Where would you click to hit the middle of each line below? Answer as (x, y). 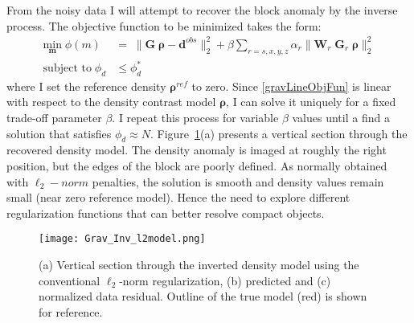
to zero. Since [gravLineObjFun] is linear (291, 86)
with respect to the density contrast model (111, 102)
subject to (67, 69)
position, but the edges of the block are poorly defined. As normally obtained (197, 166)
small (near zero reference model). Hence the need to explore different (178, 197)
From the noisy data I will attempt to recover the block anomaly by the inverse (202, 10)
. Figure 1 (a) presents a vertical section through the (279, 133)
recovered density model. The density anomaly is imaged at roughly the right (197, 150)
